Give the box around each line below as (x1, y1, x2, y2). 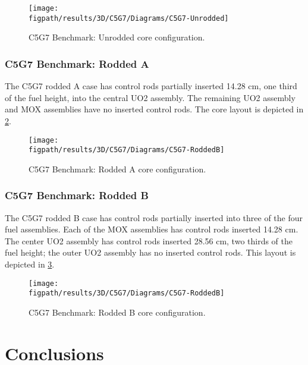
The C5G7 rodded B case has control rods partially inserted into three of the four (5, 211, 303, 224)
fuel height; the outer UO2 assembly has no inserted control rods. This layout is (5, 246, 296, 259)
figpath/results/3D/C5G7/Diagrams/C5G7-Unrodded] (29, 14, 229, 23)
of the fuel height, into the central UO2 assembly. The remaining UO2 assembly (5, 91, 296, 103)
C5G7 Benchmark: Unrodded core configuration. (29, 31, 205, 43)
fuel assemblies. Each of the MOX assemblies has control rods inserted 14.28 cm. (5, 223, 298, 235)
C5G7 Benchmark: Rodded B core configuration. (29, 306, 206, 318)
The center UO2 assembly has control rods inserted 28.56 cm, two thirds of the (5, 234, 293, 247)
